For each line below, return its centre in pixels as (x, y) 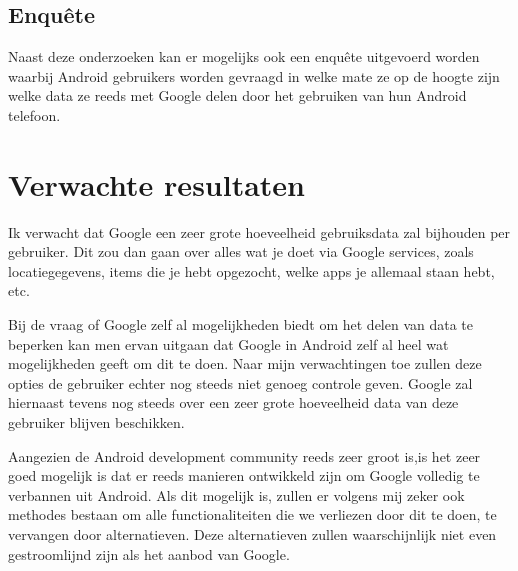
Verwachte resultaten (156, 183)
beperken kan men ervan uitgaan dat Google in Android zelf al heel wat (228, 343)
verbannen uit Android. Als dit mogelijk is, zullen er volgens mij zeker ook (236, 494)
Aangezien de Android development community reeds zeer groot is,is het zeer (244, 455)
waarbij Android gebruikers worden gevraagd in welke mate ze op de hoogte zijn (254, 75)
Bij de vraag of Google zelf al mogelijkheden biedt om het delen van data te (241, 324)
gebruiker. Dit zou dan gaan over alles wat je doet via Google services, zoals (241, 251)
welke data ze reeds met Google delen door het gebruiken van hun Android (237, 95)
